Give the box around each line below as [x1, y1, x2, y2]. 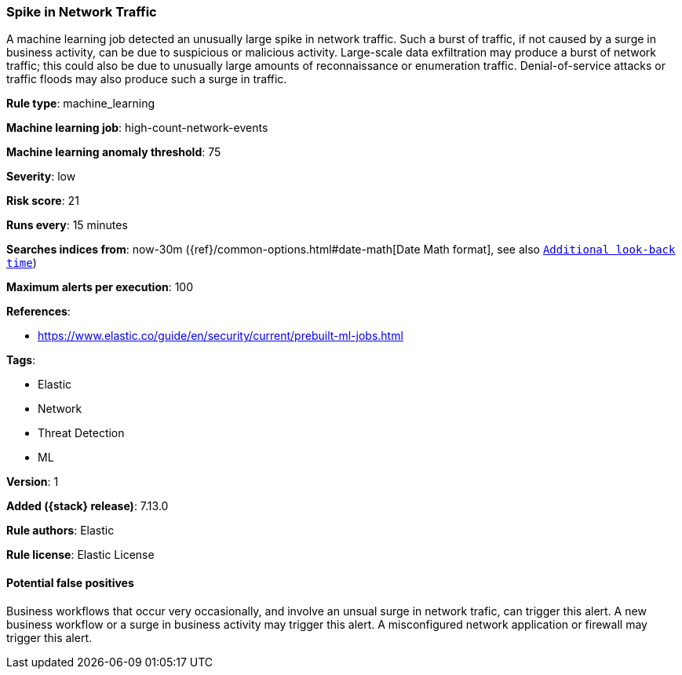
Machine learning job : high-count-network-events [6, 121, 268, 135]
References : [6, 305, 71, 319]
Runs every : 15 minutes [6, 218, 128, 232]
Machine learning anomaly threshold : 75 [6, 145, 221, 159]
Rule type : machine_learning [6, 97, 155, 111]
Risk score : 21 [6, 194, 79, 208]
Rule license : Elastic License [6, 548, 155, 562]
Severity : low [6, 170, 76, 184]
